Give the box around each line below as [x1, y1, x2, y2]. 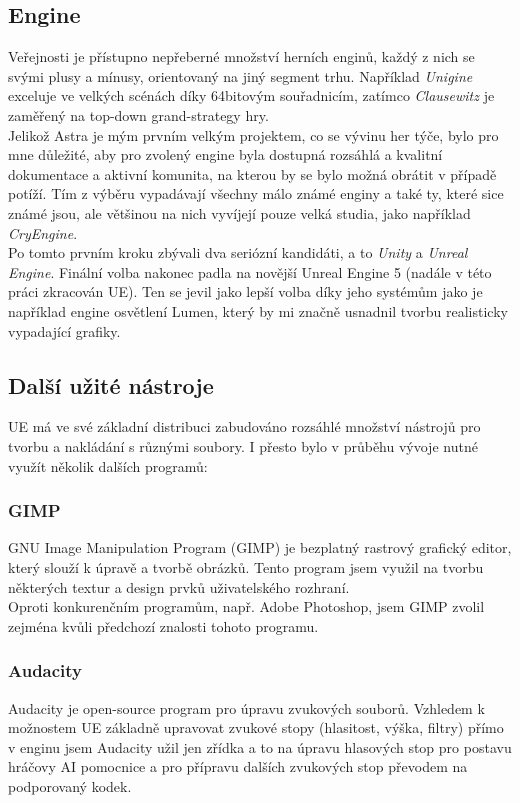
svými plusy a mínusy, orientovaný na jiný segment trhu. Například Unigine [8, 65, 473, 86]
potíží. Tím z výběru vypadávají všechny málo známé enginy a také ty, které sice [8, 183, 504, 204]
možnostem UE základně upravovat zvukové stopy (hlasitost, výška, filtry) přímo [8, 717, 504, 738]
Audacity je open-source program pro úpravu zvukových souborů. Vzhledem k [8, 697, 485, 718]
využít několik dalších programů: [8, 455, 208, 476]
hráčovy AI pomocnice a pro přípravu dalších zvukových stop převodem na [8, 756, 468, 777]
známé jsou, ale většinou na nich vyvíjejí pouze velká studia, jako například [8, 202, 471, 223]
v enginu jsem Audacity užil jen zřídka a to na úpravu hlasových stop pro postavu [8, 736, 512, 757]
